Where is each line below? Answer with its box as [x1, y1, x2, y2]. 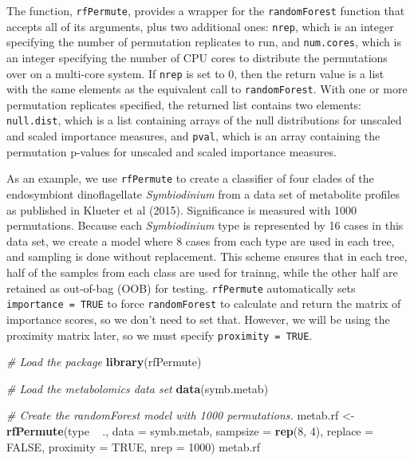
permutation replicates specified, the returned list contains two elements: [6, 96, 362, 112]
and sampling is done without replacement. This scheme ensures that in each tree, [6, 248, 408, 265]
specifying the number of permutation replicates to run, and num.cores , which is [6, 33, 401, 50]
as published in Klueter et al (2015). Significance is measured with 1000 [6, 201, 357, 218]
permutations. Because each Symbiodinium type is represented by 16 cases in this [6, 217, 404, 234]
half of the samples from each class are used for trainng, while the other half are [6, 264, 398, 280]
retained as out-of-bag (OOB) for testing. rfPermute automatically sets [6, 279, 356, 296]
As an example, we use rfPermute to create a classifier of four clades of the [6, 170, 374, 187]
